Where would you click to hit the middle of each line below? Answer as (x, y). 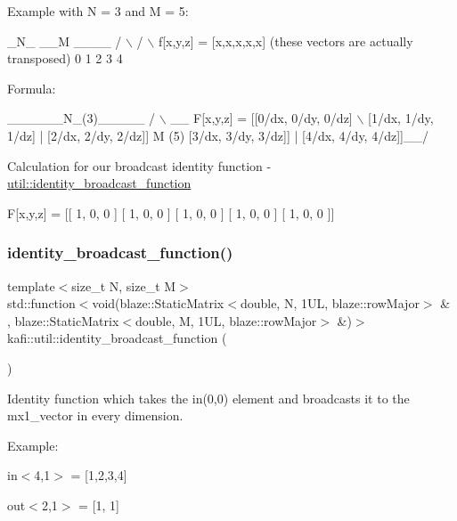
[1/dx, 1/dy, (401, 118)
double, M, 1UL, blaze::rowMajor (226, 320)
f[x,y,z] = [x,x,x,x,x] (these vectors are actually (286, 41)
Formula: (32, 88)
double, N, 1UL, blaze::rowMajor (330, 303)
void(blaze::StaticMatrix (158, 303)
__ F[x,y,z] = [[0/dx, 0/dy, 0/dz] (261, 118)
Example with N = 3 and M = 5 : (98, 11)
